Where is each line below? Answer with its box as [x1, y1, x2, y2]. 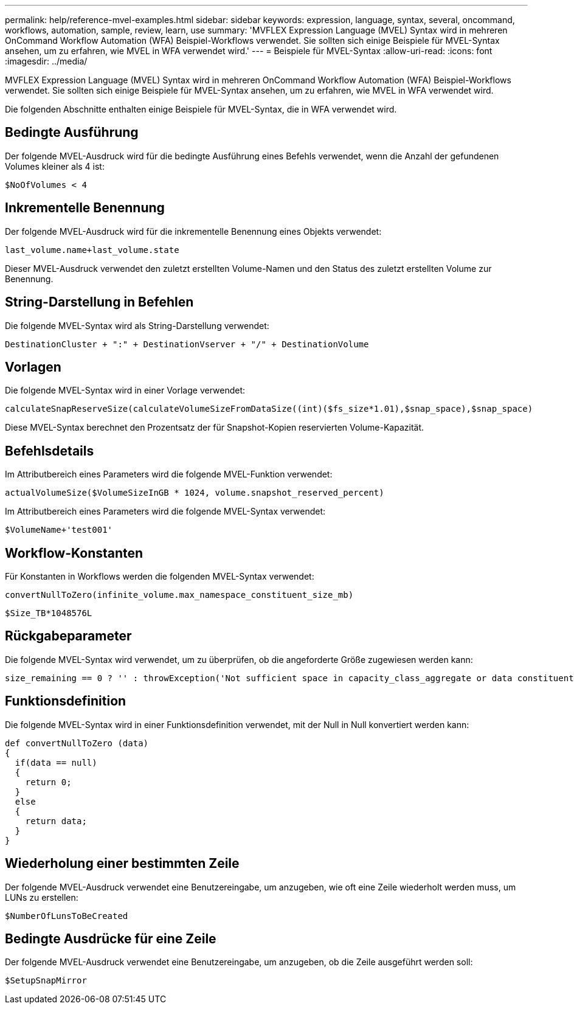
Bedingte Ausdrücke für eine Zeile [5, 931, 216, 947]
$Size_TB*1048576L [5, 608, 92, 619]
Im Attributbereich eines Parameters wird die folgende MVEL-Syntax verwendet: [5, 506, 326, 517]
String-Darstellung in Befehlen [5, 294, 194, 310]
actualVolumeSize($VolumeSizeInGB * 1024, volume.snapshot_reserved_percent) [5, 488, 384, 498]
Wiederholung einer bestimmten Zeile [5, 856, 240, 872]
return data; [25, 816, 87, 826]
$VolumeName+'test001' [5, 525, 113, 535]
